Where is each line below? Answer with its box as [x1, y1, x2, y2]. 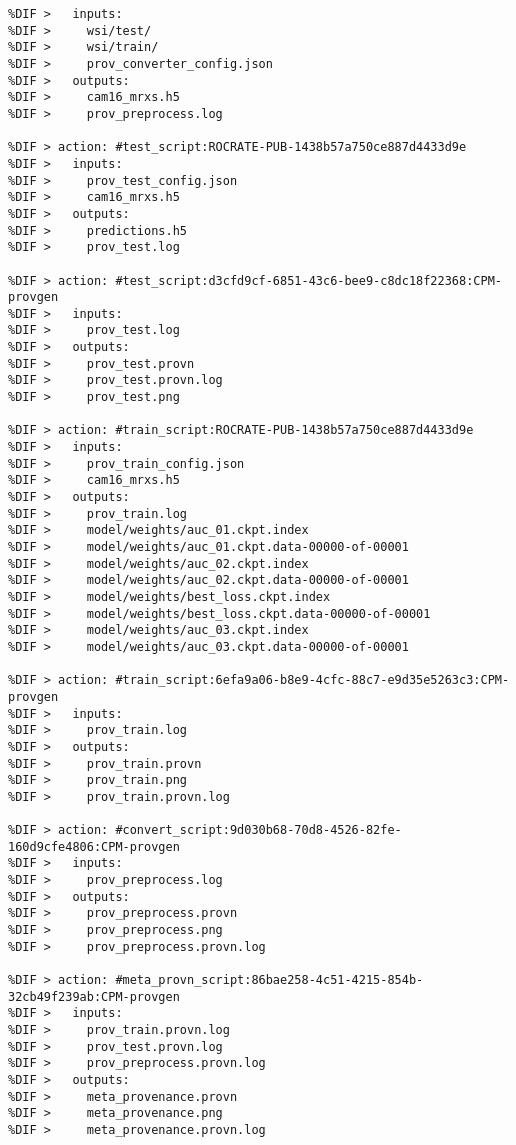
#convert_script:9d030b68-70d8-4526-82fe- [115, 823, 402, 838]
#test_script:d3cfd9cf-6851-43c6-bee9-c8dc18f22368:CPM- [115, 273, 502, 288]
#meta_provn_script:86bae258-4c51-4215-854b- [115, 973, 424, 988]
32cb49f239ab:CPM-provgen [8, 989, 180, 1004]
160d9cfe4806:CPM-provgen [8, 839, 180, 854]
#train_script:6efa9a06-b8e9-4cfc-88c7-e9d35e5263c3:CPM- [115, 673, 510, 688]
